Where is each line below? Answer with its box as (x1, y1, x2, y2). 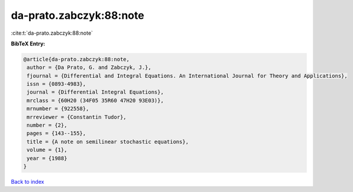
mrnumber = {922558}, (27, 105, 89, 112)
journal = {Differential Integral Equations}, (27, 89, 164, 95)
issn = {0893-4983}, (27, 81, 86, 88)
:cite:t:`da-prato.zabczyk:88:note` (11, 29, 93, 37)
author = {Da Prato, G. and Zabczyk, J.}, (27, 64, 152, 71)
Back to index (11, 178, 44, 185)
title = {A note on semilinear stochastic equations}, (27, 138, 189, 145)
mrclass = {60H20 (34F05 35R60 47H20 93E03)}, (27, 97, 164, 104)
